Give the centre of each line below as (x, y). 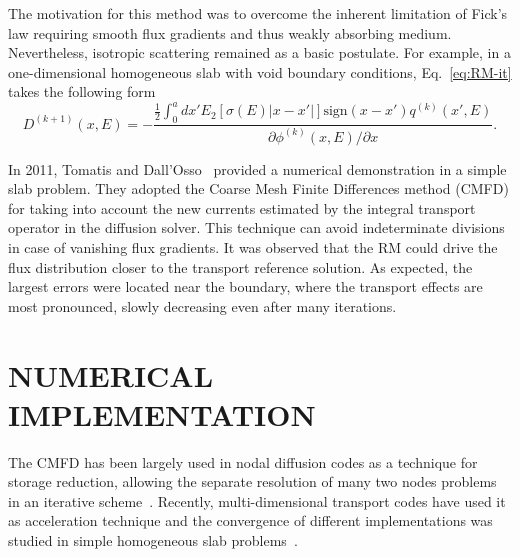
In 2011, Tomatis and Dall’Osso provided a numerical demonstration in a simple (257, 168)
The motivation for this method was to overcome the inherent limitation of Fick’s (258, 13)
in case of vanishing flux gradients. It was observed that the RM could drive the (253, 246)
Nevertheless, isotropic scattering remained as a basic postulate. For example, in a (259, 52)
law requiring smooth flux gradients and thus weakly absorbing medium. (230, 32)
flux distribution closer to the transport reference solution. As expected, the (240, 266)
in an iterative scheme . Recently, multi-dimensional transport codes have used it (257, 500)
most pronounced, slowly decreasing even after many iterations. (202, 305)
